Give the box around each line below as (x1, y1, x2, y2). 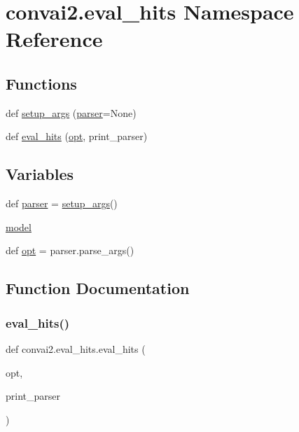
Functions (6, 72, 77, 94)
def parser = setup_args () (6, 196, 118, 211)
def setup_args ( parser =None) (6, 105, 137, 120)
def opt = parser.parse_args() (6, 243, 134, 258)
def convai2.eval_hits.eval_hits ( (6, 341, 146, 356)
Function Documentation (6, 277, 190, 299)
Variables (6, 163, 74, 185)
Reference (6, 25, 103, 53)
